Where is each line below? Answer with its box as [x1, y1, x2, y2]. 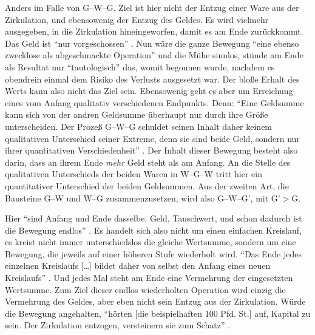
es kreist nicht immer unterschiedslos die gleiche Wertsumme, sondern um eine [5, 235, 296, 248]
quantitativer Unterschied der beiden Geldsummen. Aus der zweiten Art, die [5, 179, 289, 192]
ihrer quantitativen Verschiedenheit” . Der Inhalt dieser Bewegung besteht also [5, 144, 298, 157]
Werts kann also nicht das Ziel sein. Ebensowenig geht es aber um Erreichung [5, 84, 293, 97]
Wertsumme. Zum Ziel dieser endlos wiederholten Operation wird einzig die [5, 283, 286, 296]
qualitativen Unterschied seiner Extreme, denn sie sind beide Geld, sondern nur [5, 132, 300, 144]
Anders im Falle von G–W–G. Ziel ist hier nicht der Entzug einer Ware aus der [5, 1, 299, 13]
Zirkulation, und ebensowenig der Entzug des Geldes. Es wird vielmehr [5, 13, 269, 25]
